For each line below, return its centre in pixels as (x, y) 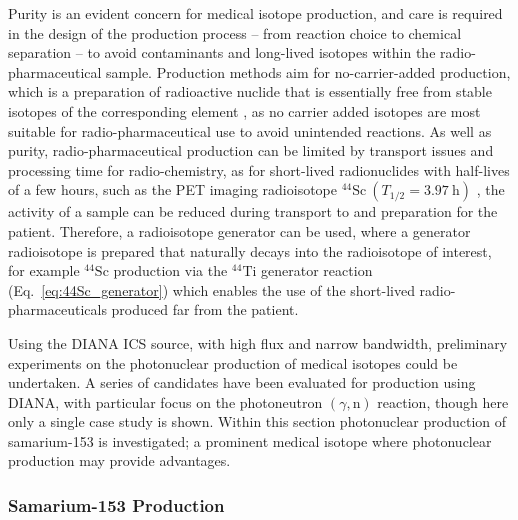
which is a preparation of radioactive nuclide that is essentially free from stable (250, 91)
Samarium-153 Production (116, 504)
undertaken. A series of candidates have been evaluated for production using (242, 382)
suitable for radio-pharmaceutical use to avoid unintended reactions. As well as (250, 130)
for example (44, 270)
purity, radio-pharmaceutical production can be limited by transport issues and (251, 150)
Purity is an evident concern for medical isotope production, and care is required (255, 13)
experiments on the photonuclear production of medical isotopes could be (233, 362)
